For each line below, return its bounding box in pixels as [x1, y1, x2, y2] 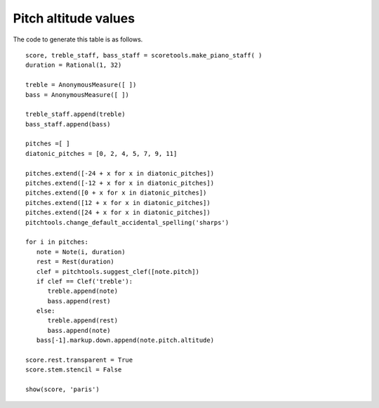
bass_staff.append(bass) [25, 120, 111, 128]
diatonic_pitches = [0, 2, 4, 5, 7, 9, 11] [25, 150, 178, 157]
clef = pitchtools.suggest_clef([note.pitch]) [36, 268, 200, 275]
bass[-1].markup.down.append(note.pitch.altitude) [36, 336, 214, 344]
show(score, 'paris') [25, 386, 100, 393]
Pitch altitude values [13, 11, 135, 26]
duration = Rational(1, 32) [25, 61, 122, 70]
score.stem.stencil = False [25, 366, 122, 374]
